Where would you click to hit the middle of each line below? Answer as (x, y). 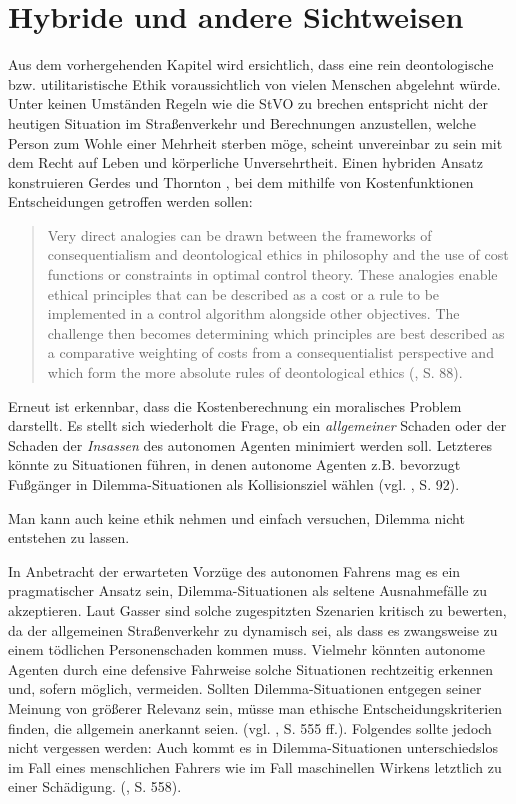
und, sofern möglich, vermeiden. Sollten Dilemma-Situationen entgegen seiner (245, 688)
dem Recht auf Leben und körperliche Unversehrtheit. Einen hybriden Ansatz (246, 162)
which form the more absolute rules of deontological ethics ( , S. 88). (255, 372)
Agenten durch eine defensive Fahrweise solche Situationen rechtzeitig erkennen (251, 668)
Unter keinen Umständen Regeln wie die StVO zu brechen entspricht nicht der (248, 103)
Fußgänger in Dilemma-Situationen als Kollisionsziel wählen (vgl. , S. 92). (234, 484)
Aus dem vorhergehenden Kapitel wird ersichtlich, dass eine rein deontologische (251, 64)
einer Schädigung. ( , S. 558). (95, 786)
